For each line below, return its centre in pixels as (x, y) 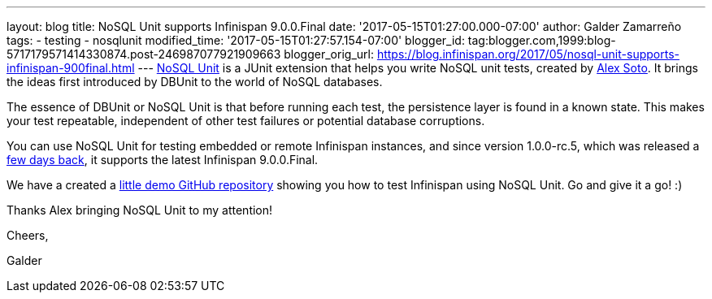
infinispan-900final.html (71, 68)
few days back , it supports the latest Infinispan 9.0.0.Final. (163, 160)
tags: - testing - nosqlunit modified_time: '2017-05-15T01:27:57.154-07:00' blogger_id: (236, 40)
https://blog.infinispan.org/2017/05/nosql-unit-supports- (528, 54)
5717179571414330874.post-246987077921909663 (144, 54)
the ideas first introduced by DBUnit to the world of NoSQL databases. (195, 82)
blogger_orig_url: (329, 54)
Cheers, (28, 235)
